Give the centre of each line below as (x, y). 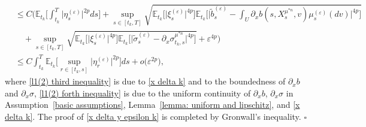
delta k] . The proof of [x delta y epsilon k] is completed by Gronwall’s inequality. (153, 116)
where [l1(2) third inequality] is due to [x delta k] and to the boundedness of (145, 81)
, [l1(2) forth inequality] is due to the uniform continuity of (143, 93)
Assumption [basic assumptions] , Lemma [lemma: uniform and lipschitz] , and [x (152, 105)
